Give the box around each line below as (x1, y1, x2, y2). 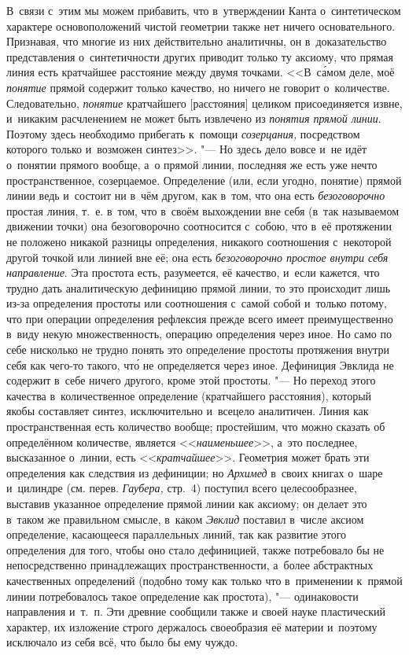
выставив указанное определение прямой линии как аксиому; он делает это (6, 495, 367, 511)
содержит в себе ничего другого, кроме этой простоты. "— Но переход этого (6, 372, 376, 388)
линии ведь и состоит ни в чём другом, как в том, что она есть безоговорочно (6, 187, 385, 204)
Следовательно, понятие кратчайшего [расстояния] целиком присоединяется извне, (6, 94, 403, 111)
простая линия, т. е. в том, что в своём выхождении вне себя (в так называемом (6, 202, 400, 219)
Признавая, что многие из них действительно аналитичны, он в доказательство (6, 33, 387, 50)
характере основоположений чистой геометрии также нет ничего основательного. (6, 17, 396, 34)
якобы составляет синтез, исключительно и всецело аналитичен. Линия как (6, 403, 369, 419)
